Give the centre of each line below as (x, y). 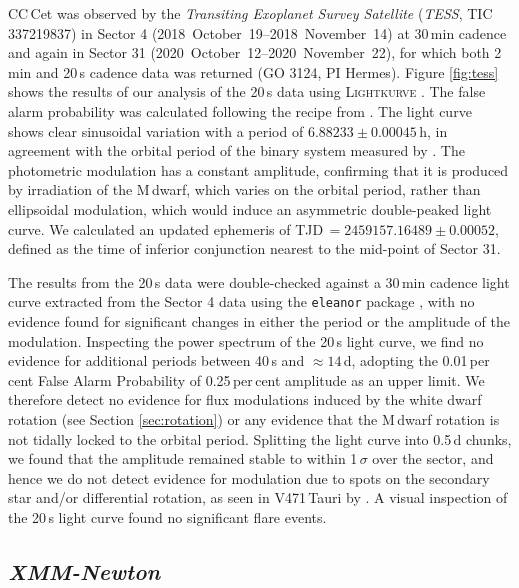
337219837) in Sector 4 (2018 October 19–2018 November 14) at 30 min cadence (257, 32)
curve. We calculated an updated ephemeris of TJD (166, 228)
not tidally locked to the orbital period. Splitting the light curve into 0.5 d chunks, (260, 438)
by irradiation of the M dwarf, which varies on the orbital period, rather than (244, 189)
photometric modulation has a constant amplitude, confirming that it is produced (258, 169)
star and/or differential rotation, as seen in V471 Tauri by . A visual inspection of (258, 497)
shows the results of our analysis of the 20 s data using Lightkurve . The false (247, 91)
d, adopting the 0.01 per (416, 360)
